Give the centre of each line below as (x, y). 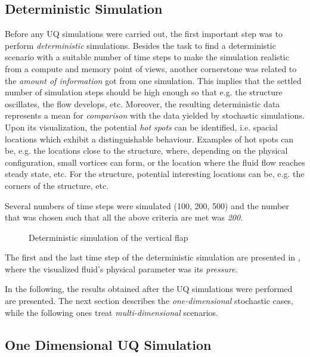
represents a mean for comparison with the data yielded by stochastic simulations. (155, 115)
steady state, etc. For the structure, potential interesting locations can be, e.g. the (155, 174)
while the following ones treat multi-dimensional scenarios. (111, 312)
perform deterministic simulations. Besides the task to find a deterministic (140, 45)
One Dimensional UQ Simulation (108, 344)
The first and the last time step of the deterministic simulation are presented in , (153, 257)
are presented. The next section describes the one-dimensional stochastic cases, (149, 301)
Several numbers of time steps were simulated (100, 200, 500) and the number (147, 205)
